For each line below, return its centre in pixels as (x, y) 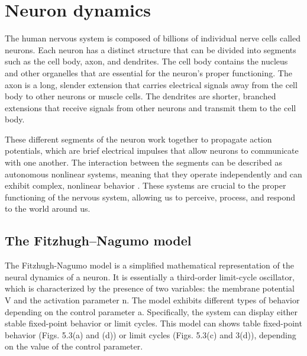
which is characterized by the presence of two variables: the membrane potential (150, 288)
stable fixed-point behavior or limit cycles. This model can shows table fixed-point (153, 323)
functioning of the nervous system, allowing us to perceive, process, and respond (150, 197)
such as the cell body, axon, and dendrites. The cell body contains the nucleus (146, 61)
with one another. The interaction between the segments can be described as (143, 162)
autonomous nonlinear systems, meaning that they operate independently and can (153, 174)
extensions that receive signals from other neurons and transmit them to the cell (151, 107)
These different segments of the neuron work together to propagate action (138, 139)
